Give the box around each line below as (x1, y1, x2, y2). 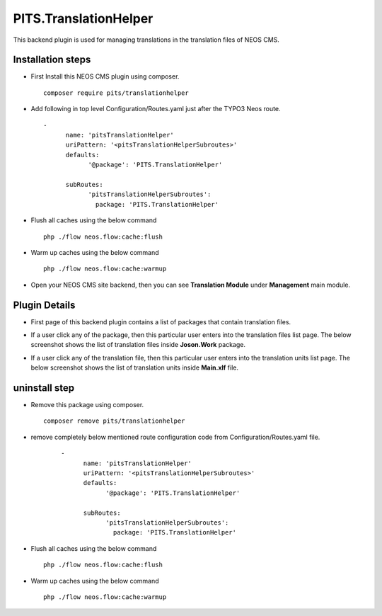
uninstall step (13, 382, 75, 394)
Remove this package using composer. (30, 401, 144, 409)
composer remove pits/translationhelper (43, 417, 185, 425)
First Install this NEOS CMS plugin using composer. (30, 72, 180, 81)
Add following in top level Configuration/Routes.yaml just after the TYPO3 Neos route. (30, 105, 281, 113)
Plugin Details (13, 299, 76, 311)
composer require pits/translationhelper (43, 89, 189, 97)
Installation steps (13, 54, 91, 66)
